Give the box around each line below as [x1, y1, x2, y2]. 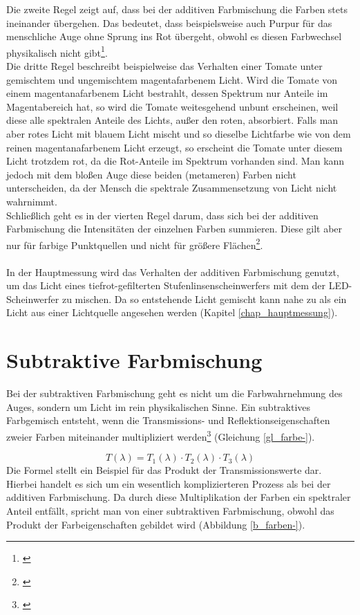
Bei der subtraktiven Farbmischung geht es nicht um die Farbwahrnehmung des [6, 386, 343, 401]
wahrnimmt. [6, 194, 57, 208]
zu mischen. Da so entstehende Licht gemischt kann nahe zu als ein [61, 291, 347, 306]
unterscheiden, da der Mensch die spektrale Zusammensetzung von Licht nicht [6, 181, 337, 195]
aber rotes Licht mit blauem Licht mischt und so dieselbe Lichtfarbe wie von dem [6, 127, 351, 140]
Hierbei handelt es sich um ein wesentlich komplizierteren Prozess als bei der [6, 476, 331, 490]
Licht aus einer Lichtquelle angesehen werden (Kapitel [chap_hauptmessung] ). [6, 305, 338, 320]
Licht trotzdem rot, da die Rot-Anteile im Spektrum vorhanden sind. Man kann [6, 154, 345, 168]
